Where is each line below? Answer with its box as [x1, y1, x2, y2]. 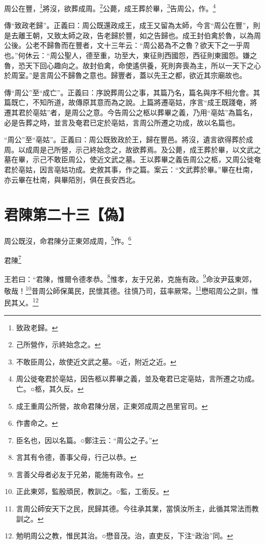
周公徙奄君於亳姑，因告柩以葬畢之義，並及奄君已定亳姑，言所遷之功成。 [16, 373, 259, 384]
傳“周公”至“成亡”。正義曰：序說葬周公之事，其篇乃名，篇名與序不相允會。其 [4, 87, 260, 97]
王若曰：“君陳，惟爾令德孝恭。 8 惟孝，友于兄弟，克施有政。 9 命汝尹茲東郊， [4, 272, 256, 284]
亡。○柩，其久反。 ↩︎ [16, 383, 84, 394]
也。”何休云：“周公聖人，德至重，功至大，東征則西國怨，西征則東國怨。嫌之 [4, 50, 257, 61]
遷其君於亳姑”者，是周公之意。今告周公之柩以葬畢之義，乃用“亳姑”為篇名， [4, 107, 257, 117]
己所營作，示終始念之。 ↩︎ [16, 339, 101, 350]
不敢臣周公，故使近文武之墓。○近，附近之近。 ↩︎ [16, 356, 176, 367]
